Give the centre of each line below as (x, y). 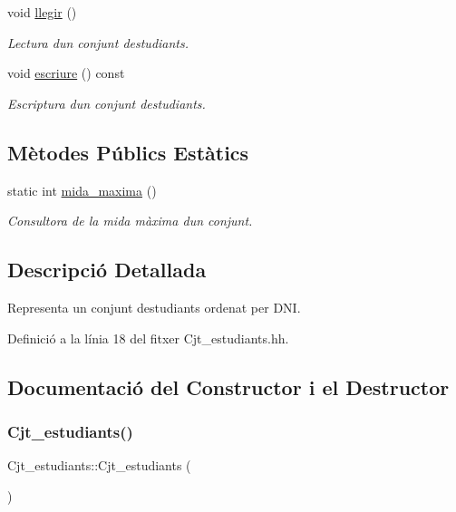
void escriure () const (66, 73)
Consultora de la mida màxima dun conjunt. (130, 221)
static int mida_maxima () (82, 190)
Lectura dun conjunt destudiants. (98, 42)
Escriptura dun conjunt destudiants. (107, 103)
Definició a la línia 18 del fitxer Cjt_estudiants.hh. (148, 338)
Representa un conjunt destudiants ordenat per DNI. (154, 307)
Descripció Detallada (107, 270)
